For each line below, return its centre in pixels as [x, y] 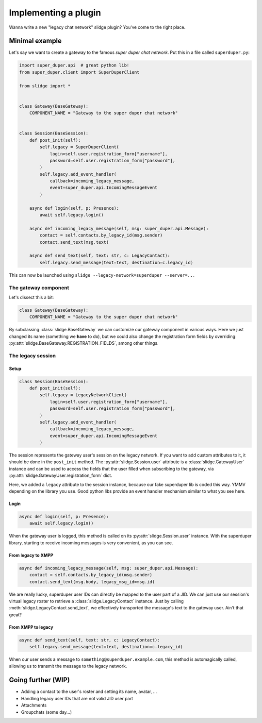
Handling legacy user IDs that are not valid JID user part [77, 698]
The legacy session [32, 355]
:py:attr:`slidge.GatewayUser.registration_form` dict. [61, 475]
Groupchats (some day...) [47, 712]
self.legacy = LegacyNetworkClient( [83, 395]
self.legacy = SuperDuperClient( [79, 147]
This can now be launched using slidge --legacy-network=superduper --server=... [102, 275]
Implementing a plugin [55, 13]
